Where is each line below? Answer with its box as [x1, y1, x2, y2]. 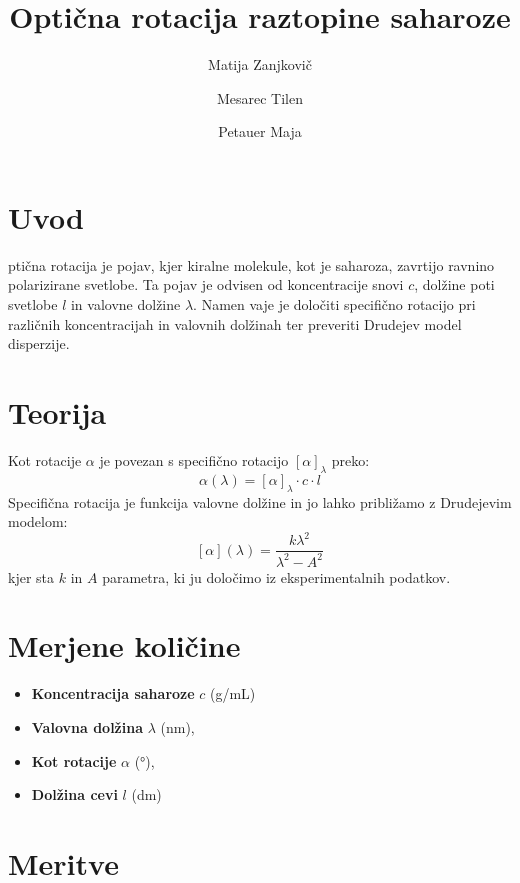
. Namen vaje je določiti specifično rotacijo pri [193, 294, 476, 315]
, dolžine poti [414, 274, 495, 295]
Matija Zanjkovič [208, 54, 312, 75]
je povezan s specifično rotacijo [99, 449, 289, 470]
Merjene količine [8, 625, 241, 666]
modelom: [8, 511, 68, 532]
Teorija [8, 392, 107, 432]
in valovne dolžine [70, 294, 181, 315]
